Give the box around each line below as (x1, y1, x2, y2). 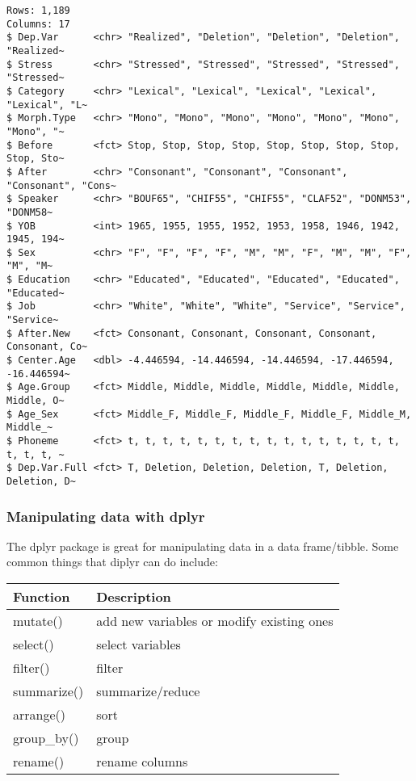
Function (13, 587, 70, 607)
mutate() (13, 611, 63, 631)
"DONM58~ (6, 206, 53, 218)
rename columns (96, 752, 188, 771)
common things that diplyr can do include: (6, 553, 218, 570)
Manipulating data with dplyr (6, 506, 205, 526)
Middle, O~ (6, 395, 65, 407)
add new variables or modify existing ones (96, 611, 334, 631)
